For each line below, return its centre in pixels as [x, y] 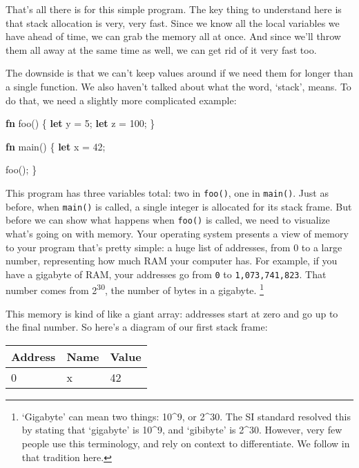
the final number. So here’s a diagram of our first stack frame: [137, 327]
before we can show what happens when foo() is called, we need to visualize [168, 220]
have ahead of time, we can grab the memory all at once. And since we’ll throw [173, 36]
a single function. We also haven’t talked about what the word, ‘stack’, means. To [178, 86]
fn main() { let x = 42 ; [56, 146]
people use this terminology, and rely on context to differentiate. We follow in [186, 443]
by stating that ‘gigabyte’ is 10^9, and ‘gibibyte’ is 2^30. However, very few [182, 430]
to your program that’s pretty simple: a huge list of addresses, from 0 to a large [174, 247]
